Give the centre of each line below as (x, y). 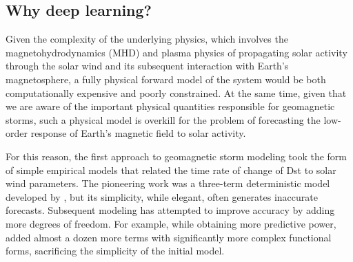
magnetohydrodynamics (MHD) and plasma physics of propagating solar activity (176, 52)
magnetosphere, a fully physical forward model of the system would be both (166, 79)
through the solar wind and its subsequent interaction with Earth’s (147, 66)
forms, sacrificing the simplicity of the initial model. (115, 251)
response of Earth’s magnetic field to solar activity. (138, 133)
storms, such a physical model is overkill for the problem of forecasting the (163, 119)
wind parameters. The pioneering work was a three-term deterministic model (168, 183)
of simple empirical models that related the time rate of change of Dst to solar (171, 170)
